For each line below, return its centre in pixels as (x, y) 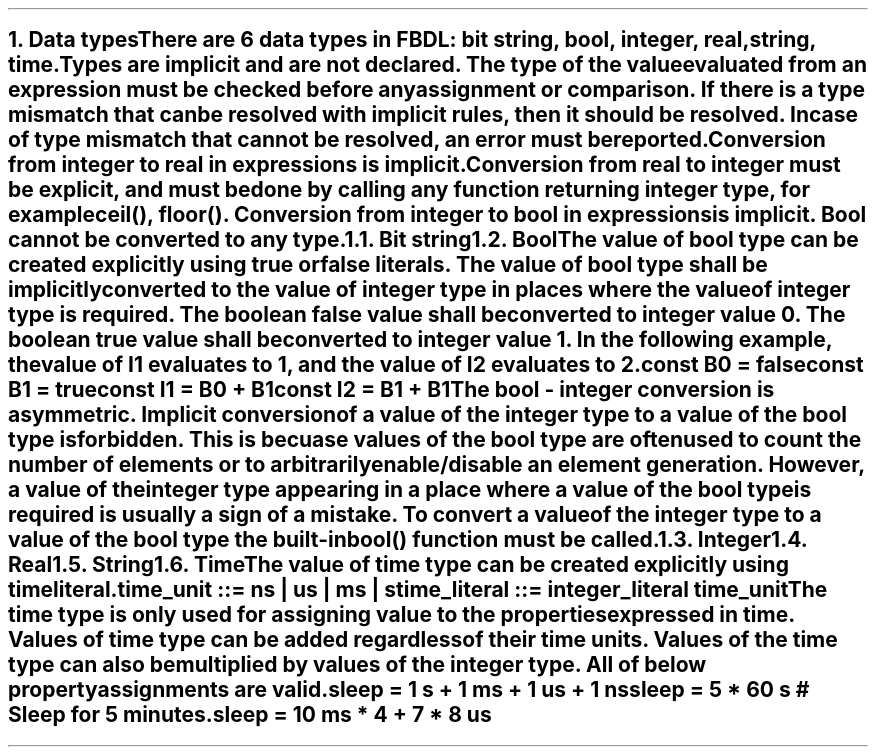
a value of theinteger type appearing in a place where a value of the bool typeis (410, 490)
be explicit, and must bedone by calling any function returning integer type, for (409, 190)
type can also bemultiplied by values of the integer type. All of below (357, 665)
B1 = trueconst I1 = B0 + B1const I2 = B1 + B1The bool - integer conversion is (391, 390)
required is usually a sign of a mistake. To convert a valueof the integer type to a (415, 515)
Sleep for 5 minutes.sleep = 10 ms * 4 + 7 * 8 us (250, 715)
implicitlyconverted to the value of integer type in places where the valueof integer (429, 290)
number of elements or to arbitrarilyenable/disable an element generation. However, (436, 465)
